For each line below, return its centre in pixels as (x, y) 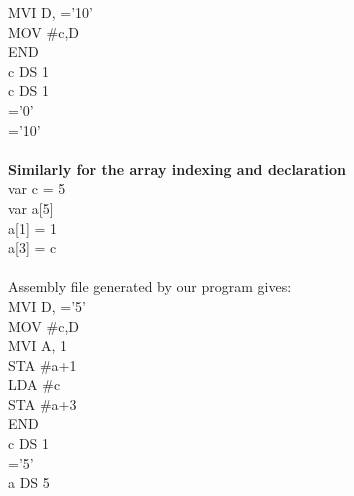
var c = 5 (37, 188)
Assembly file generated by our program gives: (150, 286)
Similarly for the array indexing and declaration (177, 168)
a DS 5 (29, 482)
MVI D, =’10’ (50, 12)
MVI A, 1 (38, 345)
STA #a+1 (42, 364)
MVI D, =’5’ (47, 305)
